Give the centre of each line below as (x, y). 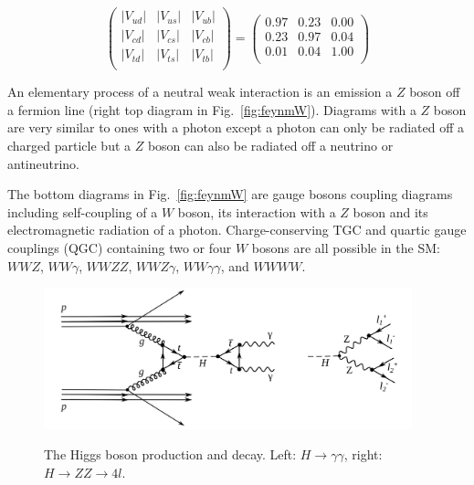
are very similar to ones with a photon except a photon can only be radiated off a (236, 127)
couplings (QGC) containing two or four (120, 247)
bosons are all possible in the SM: (346, 247)
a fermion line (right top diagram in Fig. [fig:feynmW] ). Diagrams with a (212, 109)
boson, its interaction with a (257, 211)
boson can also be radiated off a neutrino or (270, 145)
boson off (435, 92)
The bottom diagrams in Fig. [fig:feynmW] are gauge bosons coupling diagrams (230, 194)
